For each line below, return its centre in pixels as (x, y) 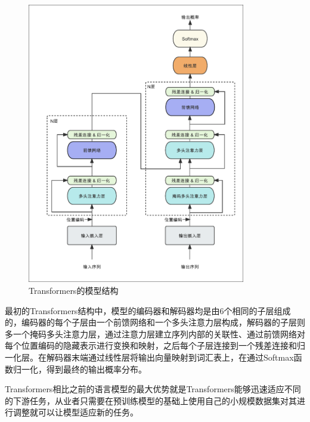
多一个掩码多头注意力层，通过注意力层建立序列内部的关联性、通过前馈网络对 (155, 333)
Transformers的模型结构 (74, 290)
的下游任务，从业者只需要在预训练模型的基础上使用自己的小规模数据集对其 (151, 400)
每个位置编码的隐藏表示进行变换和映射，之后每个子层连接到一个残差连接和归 (155, 345)
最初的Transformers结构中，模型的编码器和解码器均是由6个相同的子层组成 (148, 310)
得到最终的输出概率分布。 (96, 369)
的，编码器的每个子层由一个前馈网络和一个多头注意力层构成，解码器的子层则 (155, 322)
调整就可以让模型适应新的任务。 (75, 412)
